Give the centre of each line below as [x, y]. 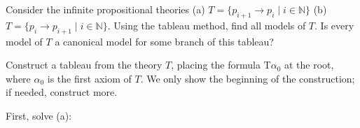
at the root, [309, 65]
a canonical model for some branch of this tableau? [164, 41]
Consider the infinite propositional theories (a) [105, 9]
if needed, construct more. [62, 92]
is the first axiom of [89, 78]
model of [24, 41]
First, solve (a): [39, 115]
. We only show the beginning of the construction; [248, 78]
